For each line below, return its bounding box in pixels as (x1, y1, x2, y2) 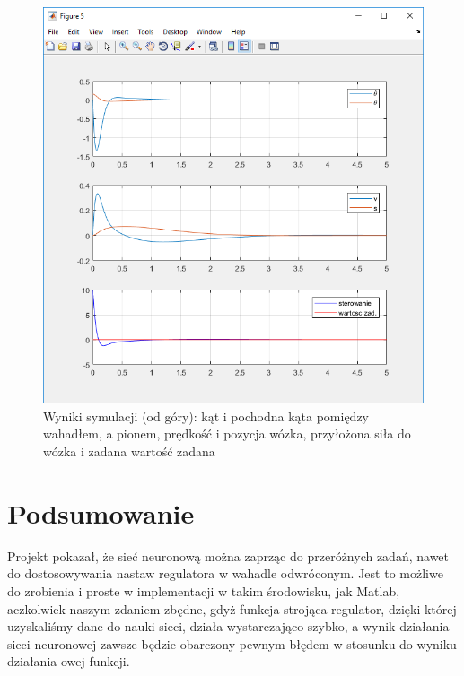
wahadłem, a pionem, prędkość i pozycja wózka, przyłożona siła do (43, 424, 411, 443)
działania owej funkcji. (7, 652, 130, 671)
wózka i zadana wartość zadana (43, 442, 215, 461)
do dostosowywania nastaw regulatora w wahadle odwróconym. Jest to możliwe (7, 564, 443, 583)
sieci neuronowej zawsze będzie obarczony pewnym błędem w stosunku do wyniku (7, 634, 457, 653)
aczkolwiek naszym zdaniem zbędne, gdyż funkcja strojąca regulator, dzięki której (7, 599, 457, 618)
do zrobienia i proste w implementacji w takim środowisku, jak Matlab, (7, 581, 400, 600)
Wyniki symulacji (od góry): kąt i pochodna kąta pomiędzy (43, 406, 370, 425)
